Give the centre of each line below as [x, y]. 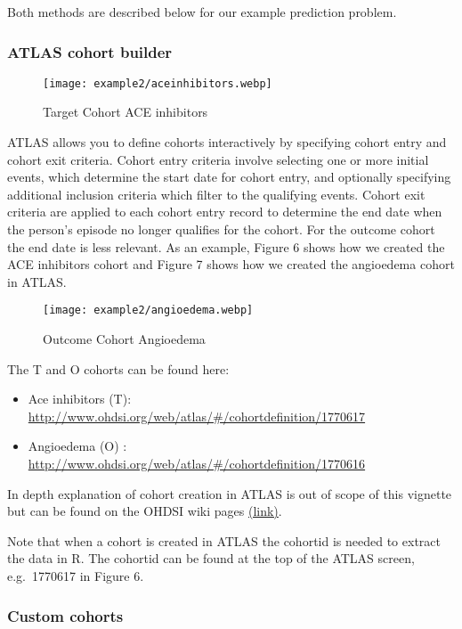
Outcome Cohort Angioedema [124, 339]
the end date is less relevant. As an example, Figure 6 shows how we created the [226, 246]
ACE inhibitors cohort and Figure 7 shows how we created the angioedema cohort [231, 264]
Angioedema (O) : [77, 446]
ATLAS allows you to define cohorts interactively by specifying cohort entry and [227, 142]
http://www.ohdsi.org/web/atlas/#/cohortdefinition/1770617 [197, 416]
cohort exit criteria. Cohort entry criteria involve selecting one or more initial [218, 159]
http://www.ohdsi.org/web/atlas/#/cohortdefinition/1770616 [197, 464]
